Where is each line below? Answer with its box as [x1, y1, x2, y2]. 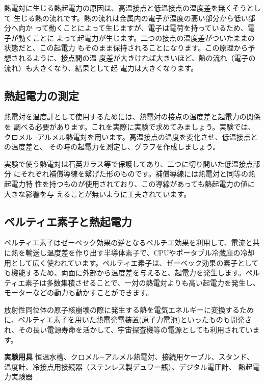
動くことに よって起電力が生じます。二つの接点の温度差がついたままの [18, 32, 255, 43]
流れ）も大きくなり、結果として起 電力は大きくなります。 [4, 62, 198, 73]
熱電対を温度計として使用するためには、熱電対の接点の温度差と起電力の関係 [4, 111, 261, 122]
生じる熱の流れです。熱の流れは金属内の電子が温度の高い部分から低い [13, 12, 248, 23]
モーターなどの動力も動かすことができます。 [4, 287, 153, 298]
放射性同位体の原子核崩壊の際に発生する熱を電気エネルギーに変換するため [4, 304, 254, 315]
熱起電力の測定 [4, 87, 79, 103]
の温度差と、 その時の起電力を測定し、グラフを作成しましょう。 [4, 141, 220, 152]
